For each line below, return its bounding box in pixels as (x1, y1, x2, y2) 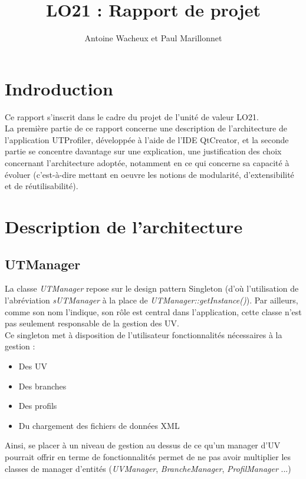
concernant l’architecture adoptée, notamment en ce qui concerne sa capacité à (5, 157, 289, 169)
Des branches (18, 379, 67, 392)
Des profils (18, 399, 57, 412)
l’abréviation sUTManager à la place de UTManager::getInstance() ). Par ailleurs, (5, 293, 298, 306)
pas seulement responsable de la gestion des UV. (5, 317, 180, 329)
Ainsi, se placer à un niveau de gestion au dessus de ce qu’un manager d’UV (5, 439, 281, 451)
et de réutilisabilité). (5, 180, 78, 192)
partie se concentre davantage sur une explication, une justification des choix (5, 145, 282, 157)
